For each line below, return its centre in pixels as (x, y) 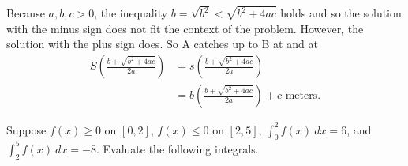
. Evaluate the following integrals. (177, 148)
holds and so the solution (341, 13)
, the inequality (131, 13)
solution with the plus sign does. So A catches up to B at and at (162, 44)
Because (26, 13)
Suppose (26, 129)
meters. (303, 96)
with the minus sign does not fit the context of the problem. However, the (185, 28)
